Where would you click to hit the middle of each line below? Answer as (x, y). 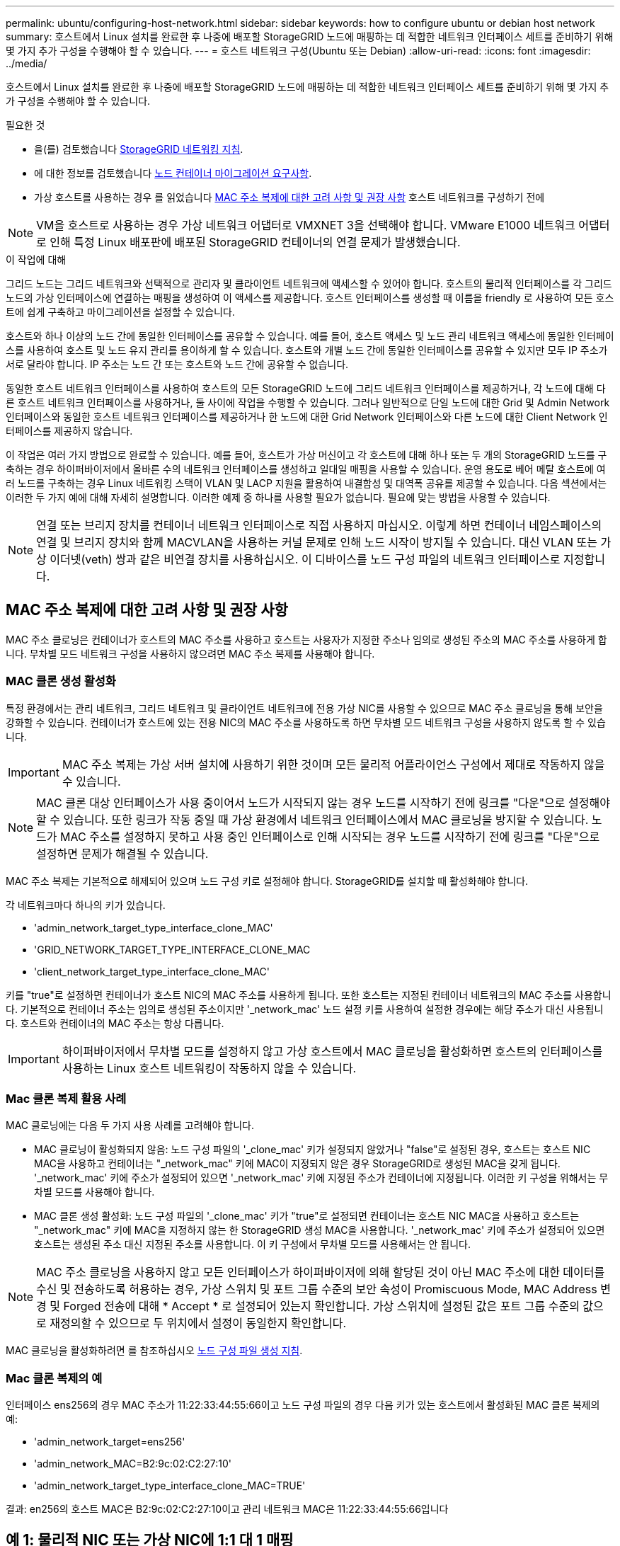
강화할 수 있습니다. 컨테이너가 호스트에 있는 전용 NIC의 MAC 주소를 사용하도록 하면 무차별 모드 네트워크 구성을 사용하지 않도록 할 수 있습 (306, 722)
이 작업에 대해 (36, 259)
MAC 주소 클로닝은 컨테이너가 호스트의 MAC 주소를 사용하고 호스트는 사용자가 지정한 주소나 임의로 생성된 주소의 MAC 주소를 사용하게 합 (306, 639)
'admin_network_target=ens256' (110, 1442)
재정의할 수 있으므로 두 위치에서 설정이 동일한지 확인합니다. (198, 1323)
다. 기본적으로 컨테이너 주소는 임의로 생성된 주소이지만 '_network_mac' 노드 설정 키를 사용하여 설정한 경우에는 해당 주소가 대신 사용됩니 (305, 1009)
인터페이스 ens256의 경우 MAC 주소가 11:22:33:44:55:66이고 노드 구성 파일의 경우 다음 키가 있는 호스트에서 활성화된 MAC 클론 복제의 (303, 1405)
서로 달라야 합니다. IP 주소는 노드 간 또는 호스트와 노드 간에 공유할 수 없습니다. (177, 364)
